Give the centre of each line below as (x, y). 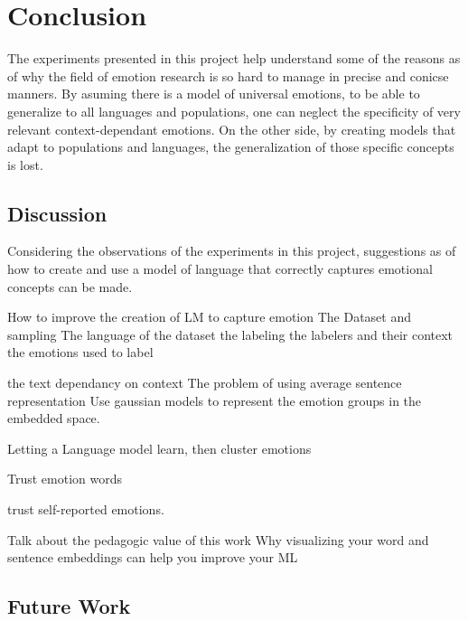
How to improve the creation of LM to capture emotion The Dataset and (209, 317)
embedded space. (54, 418)
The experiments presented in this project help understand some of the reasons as (234, 58)
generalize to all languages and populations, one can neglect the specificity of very (234, 111)
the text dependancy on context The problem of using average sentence (205, 383)
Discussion (57, 213)
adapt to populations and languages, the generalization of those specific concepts (231, 147)
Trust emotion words (65, 479)
